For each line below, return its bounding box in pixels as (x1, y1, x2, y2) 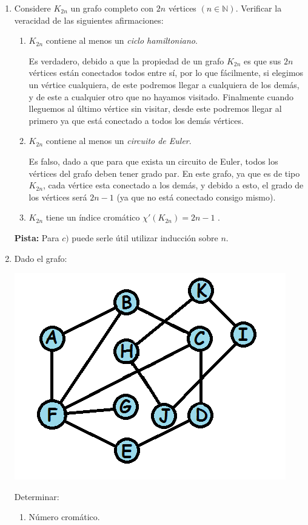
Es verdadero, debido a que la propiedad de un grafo (28, 54, 224, 67)
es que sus (244, 54, 281, 67)
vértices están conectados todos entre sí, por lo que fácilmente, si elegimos (28, 66, 304, 79)
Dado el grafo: (14, 252, 67, 264)
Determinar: (14, 490, 59, 503)
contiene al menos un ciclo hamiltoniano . (45, 34, 198, 47)
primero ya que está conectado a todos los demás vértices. (28, 114, 244, 126)
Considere (14, 2, 51, 14)
